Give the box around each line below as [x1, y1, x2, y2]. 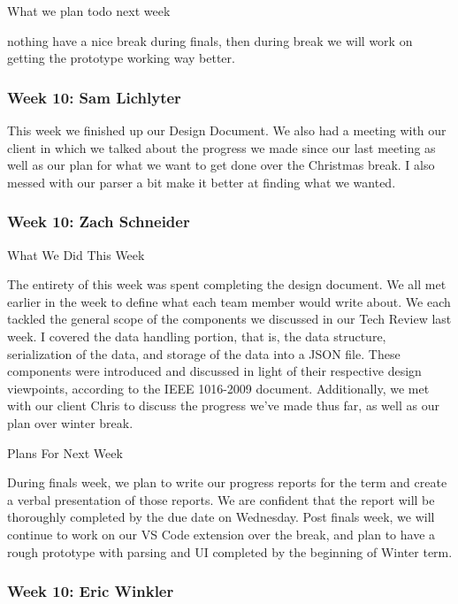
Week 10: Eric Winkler [7, 580, 174, 602]
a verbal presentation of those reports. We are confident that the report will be [7, 490, 435, 508]
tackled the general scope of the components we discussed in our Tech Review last [7, 310, 452, 328]
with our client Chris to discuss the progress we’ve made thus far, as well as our [7, 396, 439, 415]
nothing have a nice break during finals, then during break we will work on [7, 31, 413, 50]
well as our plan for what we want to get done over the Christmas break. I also [7, 156, 435, 174]
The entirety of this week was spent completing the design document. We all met [7, 275, 447, 294]
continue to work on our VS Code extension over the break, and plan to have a [7, 524, 436, 543]
